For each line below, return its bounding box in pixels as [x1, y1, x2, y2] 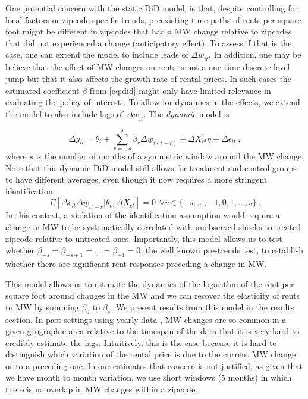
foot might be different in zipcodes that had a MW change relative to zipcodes [5, 25, 292, 37]
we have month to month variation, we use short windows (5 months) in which [5, 371, 292, 384]
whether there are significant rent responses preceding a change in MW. [5, 257, 267, 269]
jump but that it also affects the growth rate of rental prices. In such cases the [5, 72, 291, 84]
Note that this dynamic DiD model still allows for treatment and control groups [5, 161, 297, 174]
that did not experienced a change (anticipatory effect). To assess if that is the [5, 36, 292, 49]
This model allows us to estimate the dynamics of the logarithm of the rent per [5, 277, 294, 290]
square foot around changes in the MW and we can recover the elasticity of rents [5, 289, 300, 301]
